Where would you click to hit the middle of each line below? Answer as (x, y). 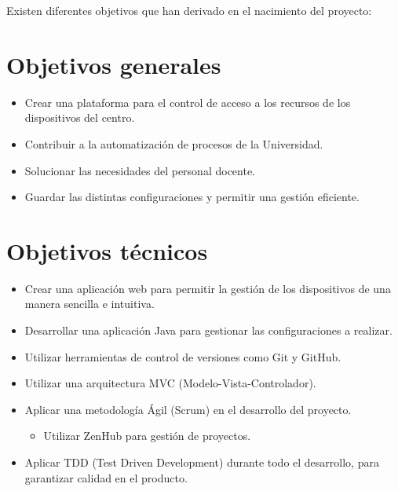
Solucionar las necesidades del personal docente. (140, 170)
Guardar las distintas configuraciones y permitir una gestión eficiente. (192, 197)
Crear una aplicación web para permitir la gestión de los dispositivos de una (208, 288)
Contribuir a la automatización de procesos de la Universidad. (174, 143)
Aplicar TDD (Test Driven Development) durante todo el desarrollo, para (202, 462)
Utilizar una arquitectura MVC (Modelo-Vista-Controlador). (170, 383)
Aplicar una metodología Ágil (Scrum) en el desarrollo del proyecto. (188, 409)
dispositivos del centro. (80, 117)
